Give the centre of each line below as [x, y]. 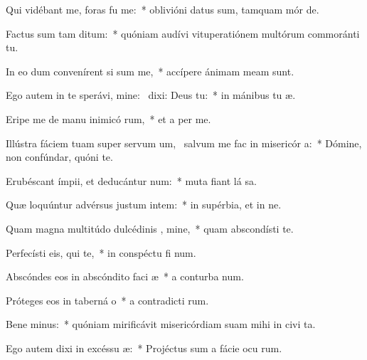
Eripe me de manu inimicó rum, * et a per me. [108, 118]
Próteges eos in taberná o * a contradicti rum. [107, 300]
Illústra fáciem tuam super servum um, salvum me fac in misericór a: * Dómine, [184, 143]
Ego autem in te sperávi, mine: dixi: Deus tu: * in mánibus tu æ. [151, 95]
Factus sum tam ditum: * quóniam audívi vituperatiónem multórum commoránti [183, 33]
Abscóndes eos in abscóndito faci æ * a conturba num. [125, 276]
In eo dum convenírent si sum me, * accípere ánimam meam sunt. [150, 71]
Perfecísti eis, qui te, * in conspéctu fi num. [101, 252]
